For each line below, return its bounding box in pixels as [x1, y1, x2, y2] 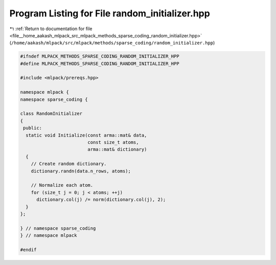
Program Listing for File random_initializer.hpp [9, 8, 211, 19]
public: [23, 125, 42, 131]
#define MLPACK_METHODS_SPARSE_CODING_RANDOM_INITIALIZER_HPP [20, 60, 179, 67]
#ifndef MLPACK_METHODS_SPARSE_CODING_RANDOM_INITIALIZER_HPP [20, 54, 179, 59]
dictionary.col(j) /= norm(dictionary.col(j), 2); [36, 197, 166, 203]
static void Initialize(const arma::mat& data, [26, 132, 147, 138]
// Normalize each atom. [31, 182, 94, 188]
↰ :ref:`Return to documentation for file [9, 26, 93, 32]
